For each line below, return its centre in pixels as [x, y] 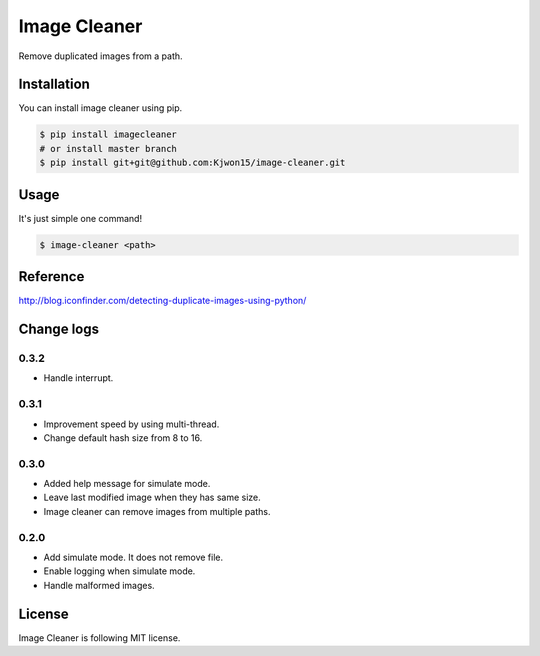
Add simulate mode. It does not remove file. [133, 557]
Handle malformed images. [99, 585]
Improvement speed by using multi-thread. [131, 424]
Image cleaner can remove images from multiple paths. [157, 511]
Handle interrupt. [78, 378]
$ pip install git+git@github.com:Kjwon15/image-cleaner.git [192, 163]
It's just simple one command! [80, 218]
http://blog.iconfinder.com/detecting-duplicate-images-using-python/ [162, 301]
